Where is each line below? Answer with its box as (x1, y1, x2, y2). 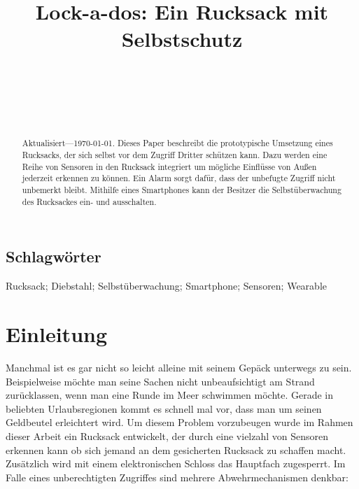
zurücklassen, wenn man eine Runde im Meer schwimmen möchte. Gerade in (6, 388, 334, 402)
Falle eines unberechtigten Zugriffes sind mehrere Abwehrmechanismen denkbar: (6, 469, 349, 484)
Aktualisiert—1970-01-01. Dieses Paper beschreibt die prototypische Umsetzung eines (22, 137, 333, 149)
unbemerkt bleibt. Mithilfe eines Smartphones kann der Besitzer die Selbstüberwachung (22, 184, 342, 196)
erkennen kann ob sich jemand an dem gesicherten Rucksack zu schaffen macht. (6, 442, 346, 457)
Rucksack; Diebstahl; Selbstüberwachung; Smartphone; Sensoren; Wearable (6, 278, 328, 293)
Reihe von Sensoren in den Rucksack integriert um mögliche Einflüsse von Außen (22, 160, 317, 172)
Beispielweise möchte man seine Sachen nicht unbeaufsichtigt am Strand (6, 374, 315, 388)
